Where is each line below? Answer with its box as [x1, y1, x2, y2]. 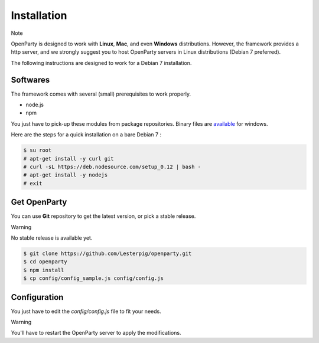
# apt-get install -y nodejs [23, 172, 108, 178]
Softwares [11, 74, 50, 85]
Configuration [11, 292, 64, 302]
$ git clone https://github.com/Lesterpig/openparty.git [23, 250, 192, 257]
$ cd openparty [23, 259, 67, 265]
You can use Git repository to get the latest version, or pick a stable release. [11, 213, 196, 220]
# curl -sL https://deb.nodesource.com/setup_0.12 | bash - [23, 163, 201, 170]
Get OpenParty [11, 197, 67, 207]
